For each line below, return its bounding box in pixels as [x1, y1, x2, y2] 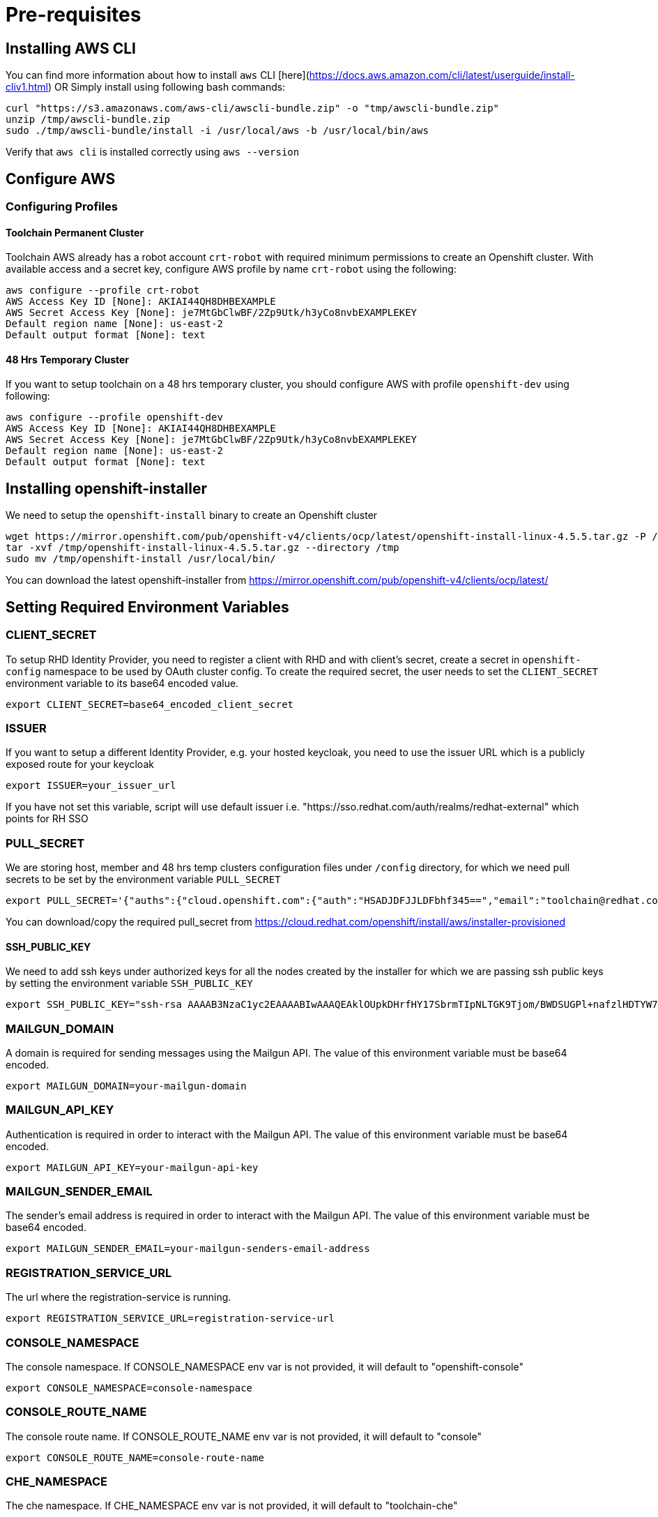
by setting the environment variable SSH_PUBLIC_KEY [6, 977, 253, 990]
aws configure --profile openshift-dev [6, 412, 223, 423]
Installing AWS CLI [6, 39, 136, 57]
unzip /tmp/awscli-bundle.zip [6, 114, 171, 126]
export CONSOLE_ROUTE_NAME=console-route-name [6, 1451, 264, 1463]
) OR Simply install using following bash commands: [47, 81, 286, 93]
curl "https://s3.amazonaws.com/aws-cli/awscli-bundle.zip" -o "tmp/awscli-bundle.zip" [6, 103, 500, 114]
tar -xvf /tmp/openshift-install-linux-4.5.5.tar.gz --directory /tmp [6, 542, 399, 554]
